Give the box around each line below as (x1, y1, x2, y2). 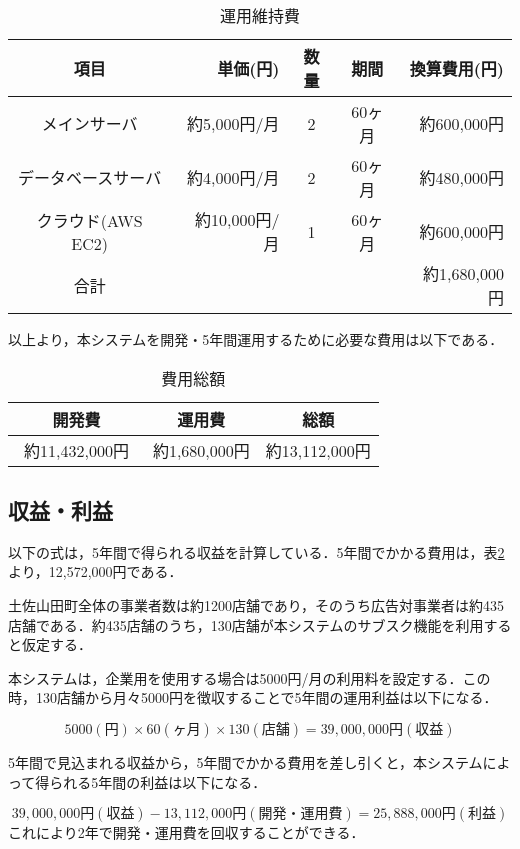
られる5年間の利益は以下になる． (49, 771, 267, 792)
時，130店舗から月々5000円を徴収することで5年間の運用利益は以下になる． (8, 687, 498, 708)
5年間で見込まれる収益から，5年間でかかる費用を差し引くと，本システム (8, 751, 483, 772)
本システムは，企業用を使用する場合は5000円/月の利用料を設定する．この (8, 667, 491, 688)
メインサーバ (41, 112, 138, 135)
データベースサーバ (18, 166, 162, 189)
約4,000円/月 (186, 166, 280, 189)
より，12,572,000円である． (8, 561, 183, 582)
